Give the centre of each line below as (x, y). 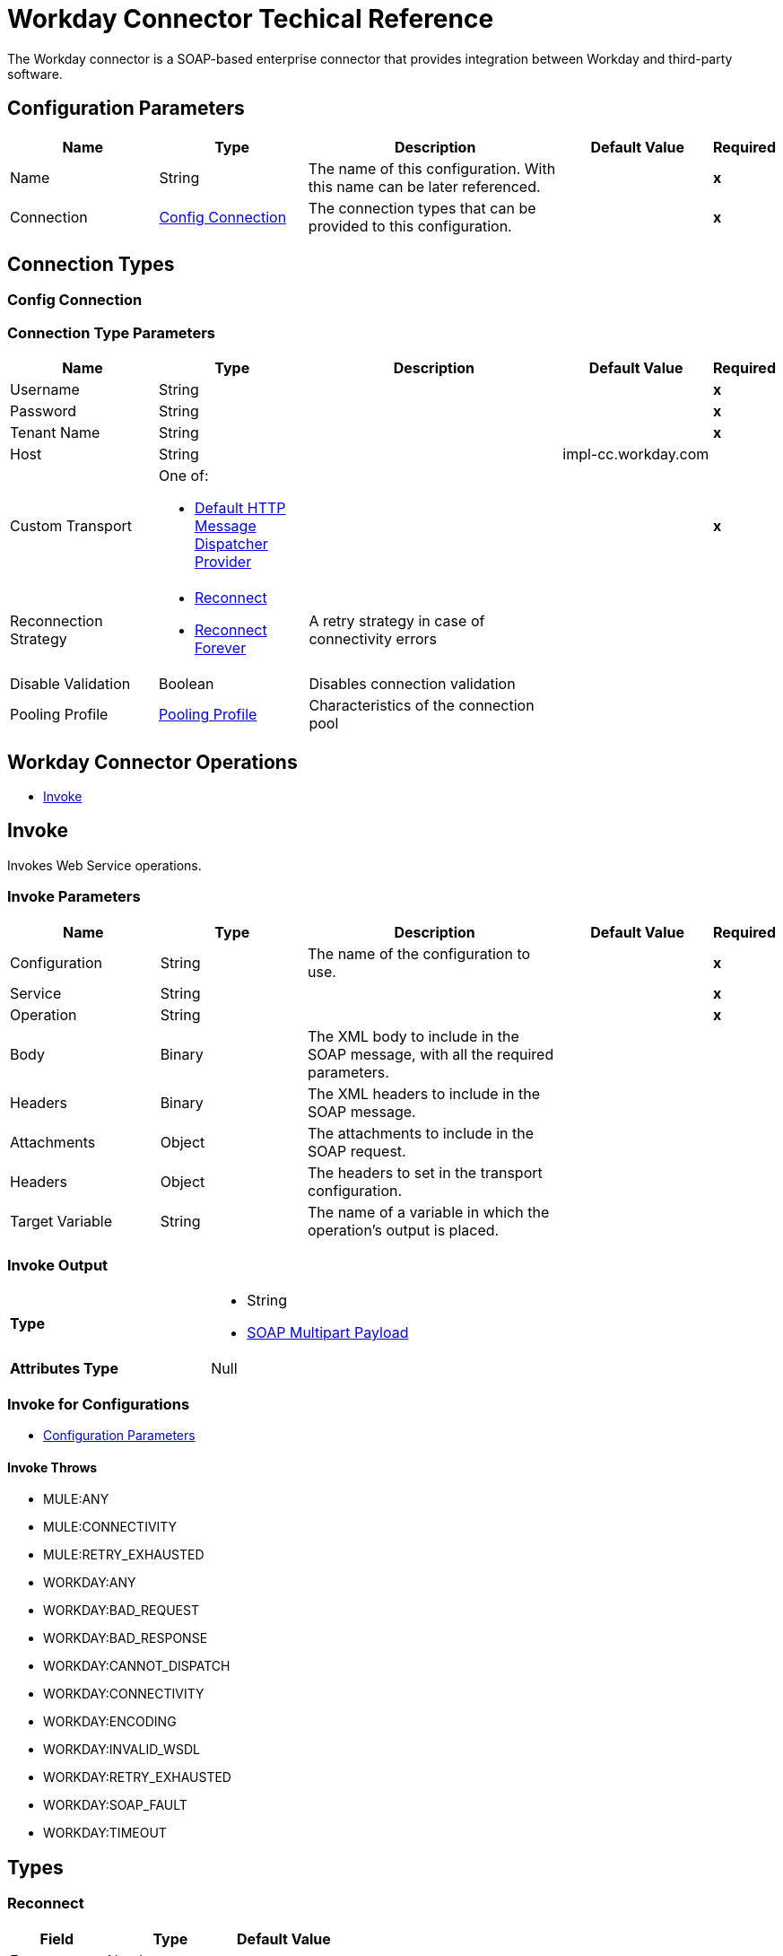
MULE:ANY (76, 1499)
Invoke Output (58, 1265)
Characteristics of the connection (422, 706)
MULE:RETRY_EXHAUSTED (124, 1555)
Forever (220, 648)
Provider (223, 562)
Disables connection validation (412, 684)
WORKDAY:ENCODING (110, 1722)
